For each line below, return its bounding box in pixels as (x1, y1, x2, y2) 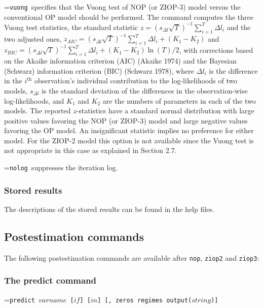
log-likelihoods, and (4, 95, 64, 106)
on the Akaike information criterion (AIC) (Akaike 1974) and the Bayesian (4, 55, 237, 66)
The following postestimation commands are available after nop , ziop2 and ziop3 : (4, 252, 259, 263)
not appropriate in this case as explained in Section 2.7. (4, 145, 177, 156)
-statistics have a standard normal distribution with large (76, 105, 254, 116)
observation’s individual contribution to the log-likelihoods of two (34, 75, 238, 86)
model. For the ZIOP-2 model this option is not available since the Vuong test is (4, 135, 254, 145)
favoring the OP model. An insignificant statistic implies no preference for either (4, 125, 254, 136)
